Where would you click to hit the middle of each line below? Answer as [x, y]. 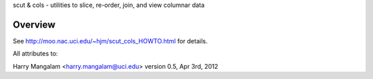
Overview [34, 24]
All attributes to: [35, 54]
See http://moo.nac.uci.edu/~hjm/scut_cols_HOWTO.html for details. [110, 41]
